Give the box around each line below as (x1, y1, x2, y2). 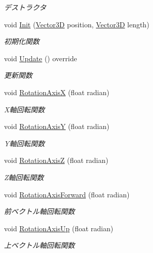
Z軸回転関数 (4, 172, 44, 182)
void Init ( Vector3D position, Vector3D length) (4, 19, 149, 29)
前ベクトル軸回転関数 (4, 206, 75, 217)
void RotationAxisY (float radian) (4, 121, 110, 132)
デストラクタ (4, 2, 46, 12)
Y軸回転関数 (4, 138, 45, 148)
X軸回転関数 (4, 104, 45, 114)
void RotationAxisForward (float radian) (4, 189, 130, 199)
